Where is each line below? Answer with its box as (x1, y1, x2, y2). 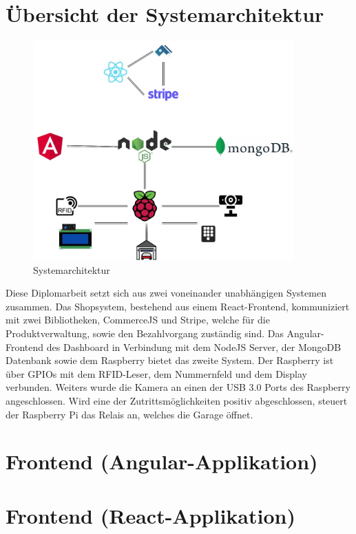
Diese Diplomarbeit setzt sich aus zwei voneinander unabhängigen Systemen (6, 286, 326, 300)
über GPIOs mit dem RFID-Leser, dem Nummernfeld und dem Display (6, 366, 307, 381)
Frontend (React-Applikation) (6, 501, 295, 529)
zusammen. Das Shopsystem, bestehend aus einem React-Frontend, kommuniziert (6, 299, 350, 313)
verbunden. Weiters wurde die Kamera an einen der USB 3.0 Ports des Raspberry (6, 380, 350, 394)
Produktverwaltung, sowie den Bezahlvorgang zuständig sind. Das (6, 325, 284, 340)
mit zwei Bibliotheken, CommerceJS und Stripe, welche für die (6, 312, 270, 327)
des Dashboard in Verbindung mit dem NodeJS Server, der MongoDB (46, 339, 342, 354)
